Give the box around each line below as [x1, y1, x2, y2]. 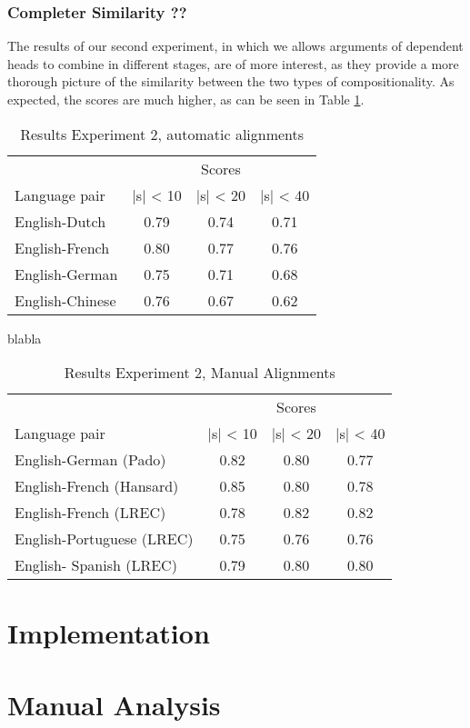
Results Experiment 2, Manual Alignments [64, 362, 335, 384]
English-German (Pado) [15, 449, 166, 471]
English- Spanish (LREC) [15, 554, 177, 576]
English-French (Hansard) [15, 475, 179, 497]
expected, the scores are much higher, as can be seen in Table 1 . [7, 90, 365, 108]
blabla [7, 328, 42, 347]
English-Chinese [15, 289, 116, 311]
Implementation [7, 614, 210, 652]
